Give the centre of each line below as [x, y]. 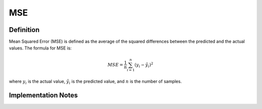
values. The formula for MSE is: [40, 48]
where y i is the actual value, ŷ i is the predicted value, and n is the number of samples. [95, 82]
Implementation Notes [43, 95]
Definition [24, 30]
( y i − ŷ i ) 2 [144, 65]
